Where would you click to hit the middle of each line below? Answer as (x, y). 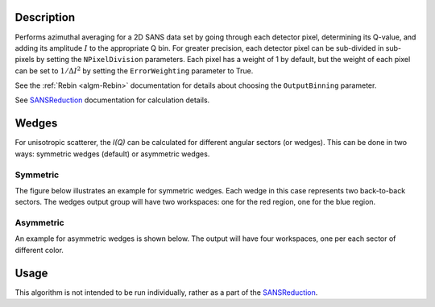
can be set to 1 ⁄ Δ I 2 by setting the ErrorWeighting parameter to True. (134, 71)
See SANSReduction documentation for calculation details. (112, 100)
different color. (39, 250)
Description (45, 17)
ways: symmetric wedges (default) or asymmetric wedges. (112, 154)
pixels (25, 60)
